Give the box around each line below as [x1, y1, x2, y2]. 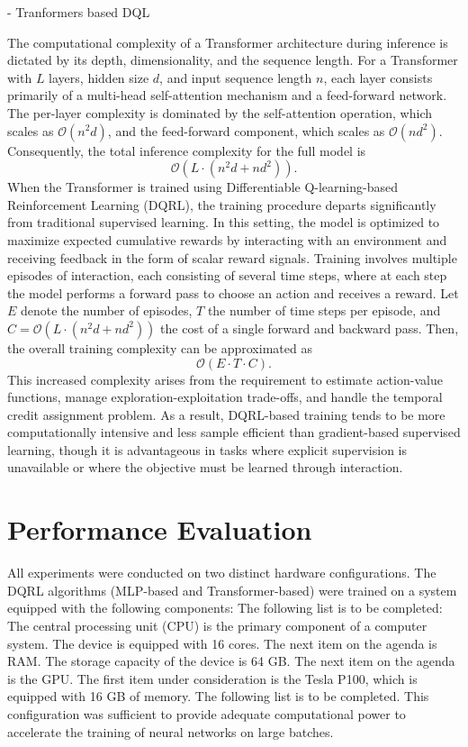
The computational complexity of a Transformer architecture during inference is [7, 32, 448, 51]
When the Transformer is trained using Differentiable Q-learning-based [7, 178, 398, 196]
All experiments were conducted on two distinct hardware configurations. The [7, 563, 436, 582]
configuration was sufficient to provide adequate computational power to [7, 704, 406, 723]
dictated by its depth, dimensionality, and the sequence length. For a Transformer [7, 50, 458, 69]
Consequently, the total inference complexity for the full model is [7, 141, 366, 159]
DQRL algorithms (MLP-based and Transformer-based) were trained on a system [7, 580, 457, 599]
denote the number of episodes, [21, 301, 193, 320]
